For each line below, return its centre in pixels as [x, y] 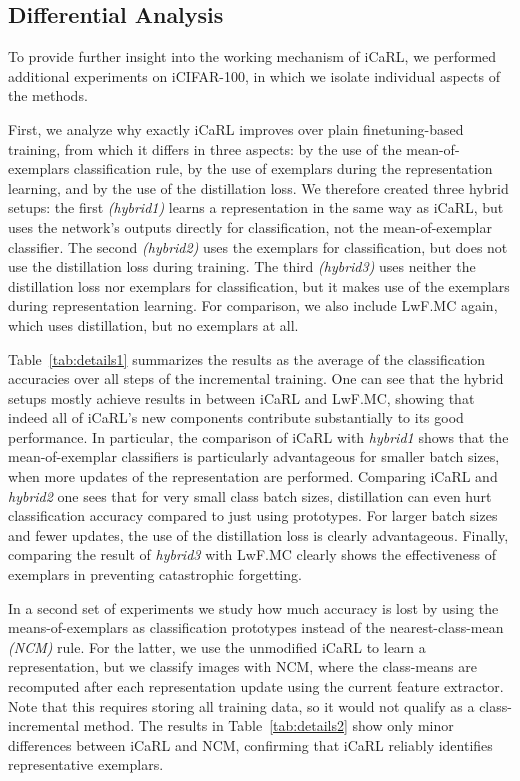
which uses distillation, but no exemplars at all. [153, 324]
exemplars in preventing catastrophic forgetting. [155, 574]
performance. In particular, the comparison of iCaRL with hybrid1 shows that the [258, 436]
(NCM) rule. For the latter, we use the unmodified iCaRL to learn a [217, 646]
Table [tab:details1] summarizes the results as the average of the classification [247, 358]
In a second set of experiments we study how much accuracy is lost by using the [253, 607]
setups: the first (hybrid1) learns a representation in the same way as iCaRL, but [256, 207]
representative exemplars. [86, 764]
